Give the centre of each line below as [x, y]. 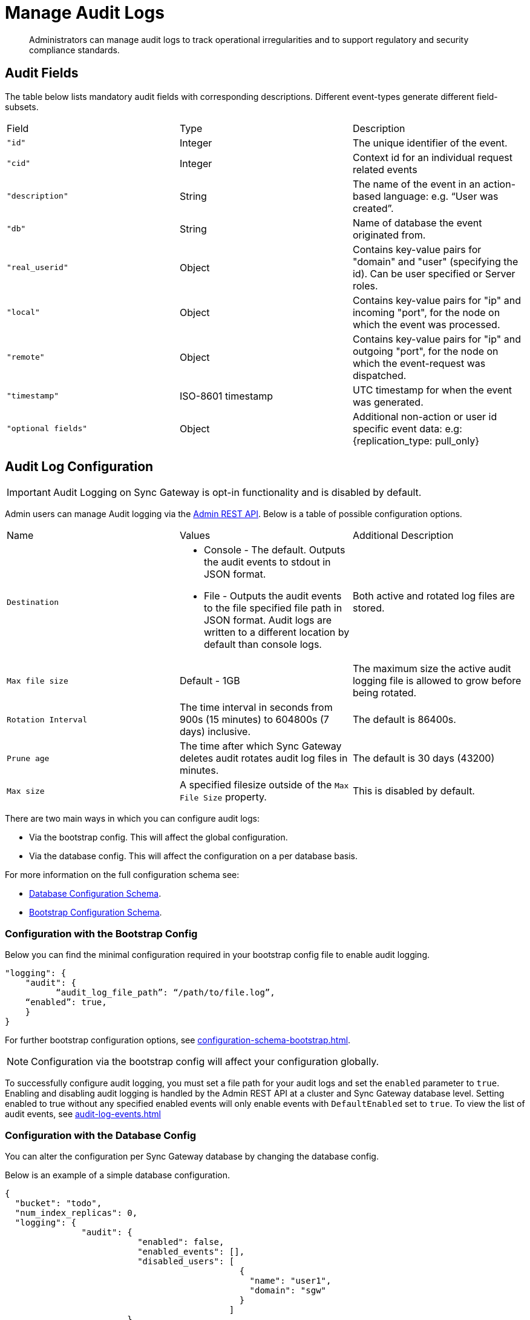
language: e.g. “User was [441, 196]
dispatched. [379, 375]
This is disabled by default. [414, 791]
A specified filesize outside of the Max [264, 785]
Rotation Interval [47, 719]
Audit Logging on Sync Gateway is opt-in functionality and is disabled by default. [237, 493]
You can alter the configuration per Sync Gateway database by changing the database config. [192, 1156]
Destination [33, 602]
